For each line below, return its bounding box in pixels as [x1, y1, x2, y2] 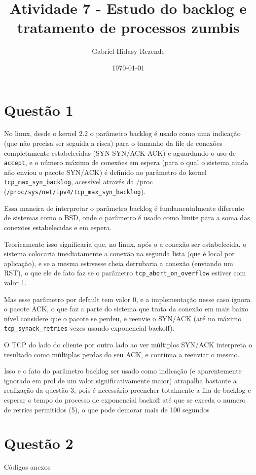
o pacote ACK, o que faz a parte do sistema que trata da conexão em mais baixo [4, 304, 249, 314]
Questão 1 [4, 100, 73, 120]
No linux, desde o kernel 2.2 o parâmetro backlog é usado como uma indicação [4, 128, 241, 138]
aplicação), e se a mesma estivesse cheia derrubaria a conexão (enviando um [4, 258, 233, 268]
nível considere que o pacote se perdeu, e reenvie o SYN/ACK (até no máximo [4, 313, 242, 323]
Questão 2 [4, 433, 73, 453]
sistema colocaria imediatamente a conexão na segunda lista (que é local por [4, 248, 235, 259]
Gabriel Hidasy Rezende [92, 46, 165, 56]
